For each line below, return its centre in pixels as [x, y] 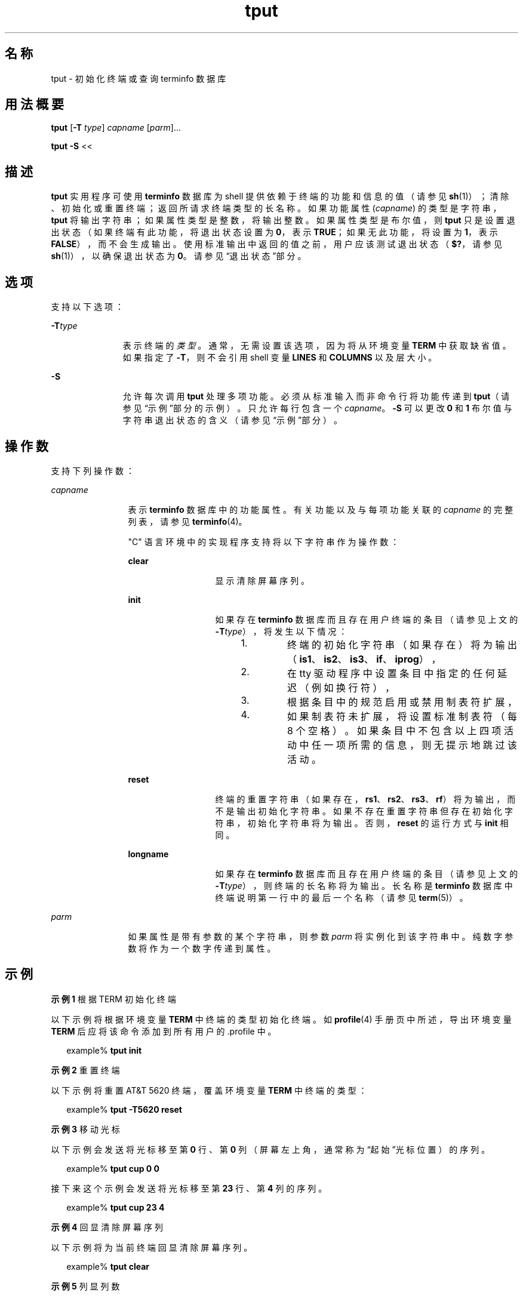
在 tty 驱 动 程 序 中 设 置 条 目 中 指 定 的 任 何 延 [397, 673]
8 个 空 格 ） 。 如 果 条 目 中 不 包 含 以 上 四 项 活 [400, 730]
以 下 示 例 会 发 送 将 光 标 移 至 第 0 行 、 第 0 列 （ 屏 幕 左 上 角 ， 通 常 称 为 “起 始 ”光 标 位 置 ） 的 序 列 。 [270, 1149]
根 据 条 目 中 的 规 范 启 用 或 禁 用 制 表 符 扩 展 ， [402, 702]
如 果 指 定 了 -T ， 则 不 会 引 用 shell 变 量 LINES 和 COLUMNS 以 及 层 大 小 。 [280, 358]
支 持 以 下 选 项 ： [87, 307]
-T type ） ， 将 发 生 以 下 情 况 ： [281, 631]
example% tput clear [108, 1266]
